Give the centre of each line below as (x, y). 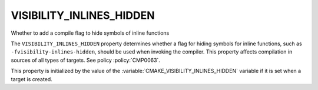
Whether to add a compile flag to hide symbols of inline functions (90, 33)
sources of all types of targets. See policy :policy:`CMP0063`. (85, 60)
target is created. (32, 79)
